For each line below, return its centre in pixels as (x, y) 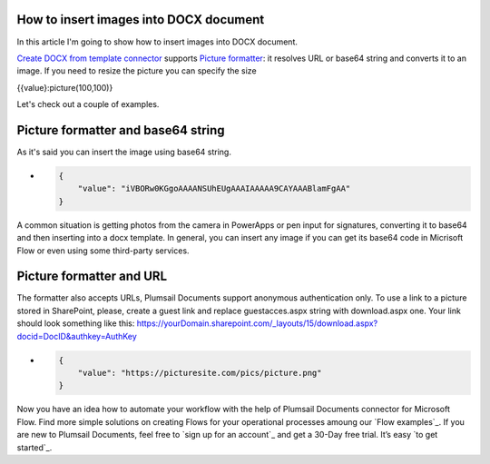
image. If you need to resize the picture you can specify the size (137, 71)
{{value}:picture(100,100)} (65, 87)
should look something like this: (76, 323)
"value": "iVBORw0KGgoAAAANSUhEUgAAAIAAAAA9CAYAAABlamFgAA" (214, 189)
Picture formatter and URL (92, 276)
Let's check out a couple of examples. (88, 104)
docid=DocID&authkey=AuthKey (77, 336)
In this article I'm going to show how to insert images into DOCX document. (157, 42)
